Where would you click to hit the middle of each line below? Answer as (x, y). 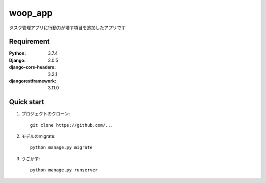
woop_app (31, 13)
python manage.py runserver (64, 170)
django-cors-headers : (33, 67)
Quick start (27, 102)
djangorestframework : (33, 81)
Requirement (30, 42)
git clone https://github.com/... (72, 125)
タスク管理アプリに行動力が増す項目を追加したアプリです (67, 28)
